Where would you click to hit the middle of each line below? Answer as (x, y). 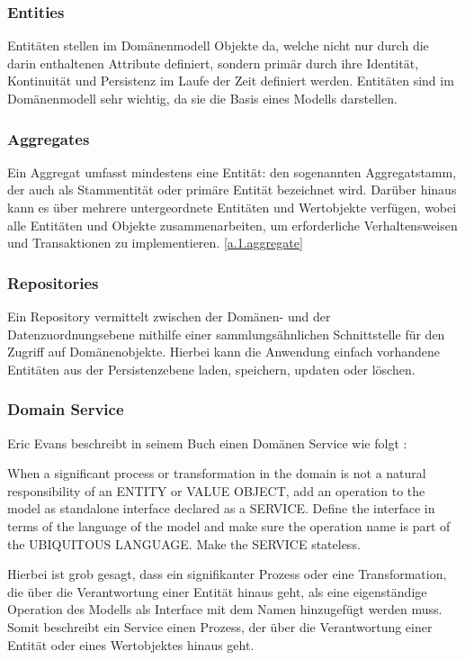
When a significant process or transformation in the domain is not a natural (217, 473)
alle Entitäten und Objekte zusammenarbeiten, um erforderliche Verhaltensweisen (232, 225)
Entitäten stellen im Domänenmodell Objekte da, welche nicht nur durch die (218, 45)
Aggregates (49, 138)
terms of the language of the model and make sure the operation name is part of (229, 525)
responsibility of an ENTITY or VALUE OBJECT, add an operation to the (216, 490)
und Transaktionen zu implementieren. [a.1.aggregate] (155, 243)
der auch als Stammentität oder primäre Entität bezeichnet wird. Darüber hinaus (232, 190)
